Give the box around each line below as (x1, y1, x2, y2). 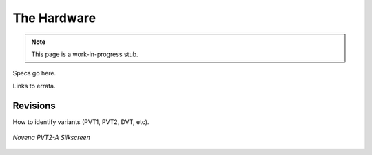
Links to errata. (12, 82, 56, 90)
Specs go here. (12, 69, 56, 77)
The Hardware (12, 10, 96, 25)
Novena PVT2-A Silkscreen (12, 134, 91, 142)
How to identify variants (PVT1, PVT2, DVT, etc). (12, 117, 149, 126)
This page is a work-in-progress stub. (31, 50, 138, 58)
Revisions (12, 99, 56, 111)
